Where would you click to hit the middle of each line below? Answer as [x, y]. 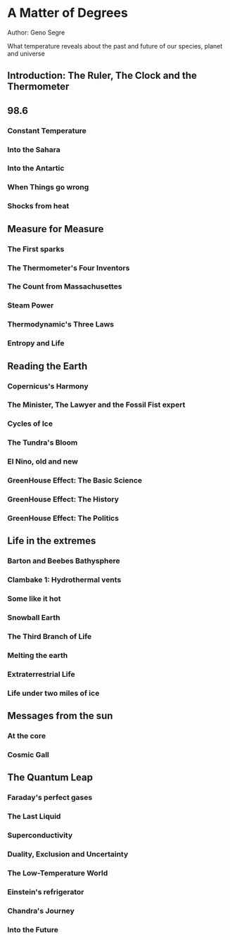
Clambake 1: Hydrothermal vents [64, 580]
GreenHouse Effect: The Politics [63, 519]
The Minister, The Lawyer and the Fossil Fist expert [96, 405]
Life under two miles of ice [53, 693]
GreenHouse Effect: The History [63, 500]
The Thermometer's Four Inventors [69, 267]
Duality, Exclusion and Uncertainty [68, 854]
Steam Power [31, 305]
